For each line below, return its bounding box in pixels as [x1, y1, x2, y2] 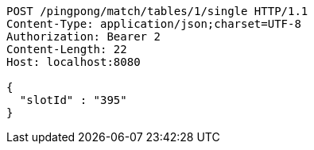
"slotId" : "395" [19, 94, 127, 106]
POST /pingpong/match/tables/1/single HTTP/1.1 [6, 5, 308, 17]
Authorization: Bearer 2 [6, 30, 161, 43]
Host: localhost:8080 [6, 56, 141, 68]
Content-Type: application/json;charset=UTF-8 [6, 17, 301, 30]
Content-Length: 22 [6, 43, 127, 56]
